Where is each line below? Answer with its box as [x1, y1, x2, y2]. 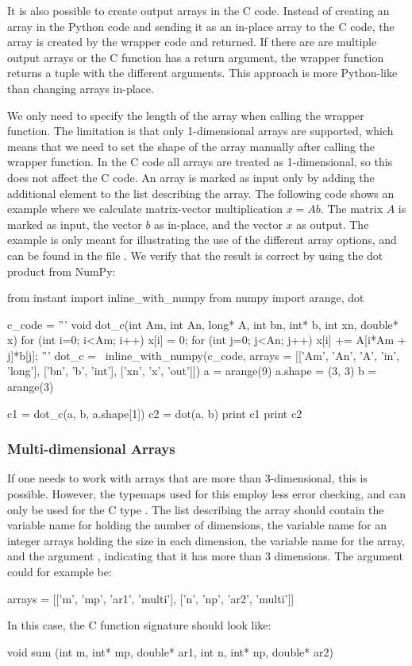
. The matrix [320, 200, 383, 217]
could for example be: [7, 563, 112, 580]
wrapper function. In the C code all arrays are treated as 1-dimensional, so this [7, 153, 393, 170]
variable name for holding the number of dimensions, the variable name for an [7, 517, 387, 533]
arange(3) [7, 378, 54, 395]
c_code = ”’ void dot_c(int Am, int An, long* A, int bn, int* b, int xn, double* [7, 316, 399, 332]
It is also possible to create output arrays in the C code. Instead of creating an [7, 2, 390, 18]
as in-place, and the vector [154, 215, 283, 232]
